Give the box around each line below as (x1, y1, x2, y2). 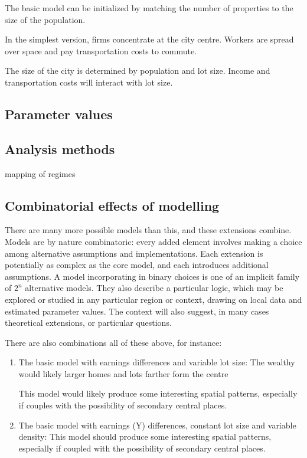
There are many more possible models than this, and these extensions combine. (5, 224, 292, 236)
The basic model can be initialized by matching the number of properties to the (5, 2, 293, 14)
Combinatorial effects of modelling (5, 196, 220, 214)
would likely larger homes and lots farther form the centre (18, 367, 228, 380)
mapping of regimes (5, 167, 76, 179)
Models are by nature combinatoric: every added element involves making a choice (5, 235, 302, 247)
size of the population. (5, 13, 86, 25)
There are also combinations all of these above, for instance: (5, 336, 222, 348)
